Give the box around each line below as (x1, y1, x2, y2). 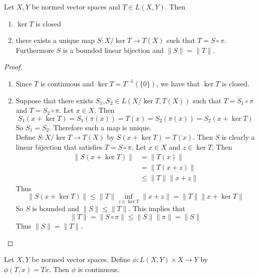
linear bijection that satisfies (15, 141, 103, 152)
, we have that (156, 78, 200, 88)
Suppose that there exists (15, 95, 93, 105)
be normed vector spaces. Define (31, 254, 130, 265)
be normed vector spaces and (31, 1, 120, 11)
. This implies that (128, 203, 186, 214)
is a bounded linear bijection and (63, 44, 164, 55)
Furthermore (15, 44, 54, 55)
